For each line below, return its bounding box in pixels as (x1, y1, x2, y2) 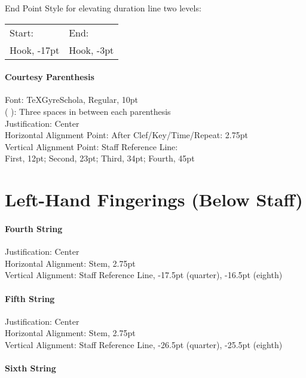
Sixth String (5, 362, 56, 374)
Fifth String (5, 292, 55, 304)
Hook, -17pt (10, 42, 60, 57)
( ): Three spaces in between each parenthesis (5, 105, 171, 117)
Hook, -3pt (69, 42, 114, 57)
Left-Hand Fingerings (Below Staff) (5, 187, 303, 212)
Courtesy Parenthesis (5, 71, 94, 83)
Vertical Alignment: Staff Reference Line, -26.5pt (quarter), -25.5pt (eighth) (5, 338, 283, 350)
